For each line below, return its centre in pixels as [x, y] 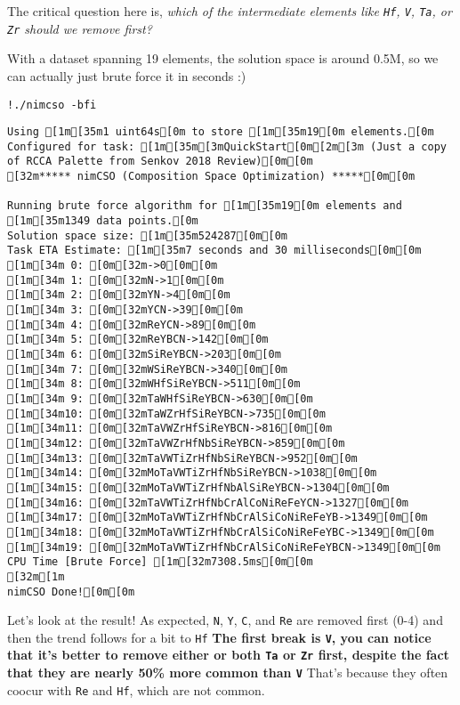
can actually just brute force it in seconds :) [127, 75]
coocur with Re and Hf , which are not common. [136, 689]
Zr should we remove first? [80, 28]
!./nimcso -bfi [52, 105]
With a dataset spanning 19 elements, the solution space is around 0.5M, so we [223, 58]
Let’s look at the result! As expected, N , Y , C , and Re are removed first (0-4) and [225, 620]
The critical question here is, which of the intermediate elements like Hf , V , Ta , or [230, 11]
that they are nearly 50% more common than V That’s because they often [228, 673]
